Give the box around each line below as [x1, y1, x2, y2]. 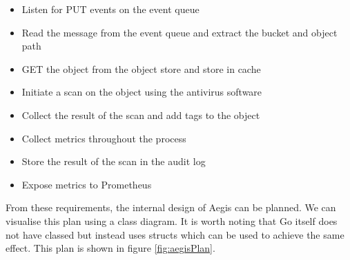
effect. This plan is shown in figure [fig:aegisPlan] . [6, 241, 215, 255]
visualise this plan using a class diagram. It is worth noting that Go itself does [6, 213, 338, 228]
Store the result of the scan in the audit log [21, 154, 206, 169]
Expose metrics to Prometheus [21, 177, 152, 191]
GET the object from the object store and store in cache [21, 61, 261, 76]
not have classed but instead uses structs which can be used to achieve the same [6, 227, 344, 241]
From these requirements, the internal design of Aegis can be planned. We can [6, 200, 336, 215]
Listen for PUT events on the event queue [21, 2, 200, 16]
